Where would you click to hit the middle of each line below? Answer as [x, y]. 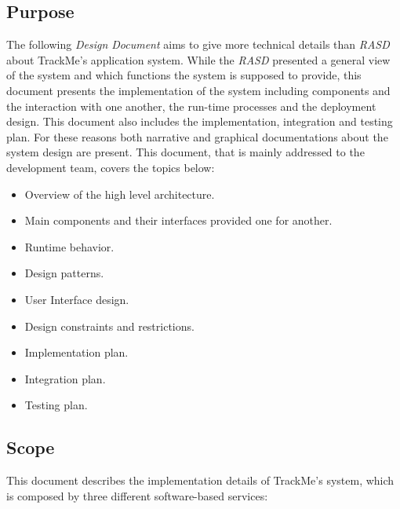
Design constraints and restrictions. [109, 326]
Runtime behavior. [69, 246]
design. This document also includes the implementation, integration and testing [200, 121]
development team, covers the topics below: [111, 167]
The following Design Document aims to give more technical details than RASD [198, 44]
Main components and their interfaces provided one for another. [178, 220]
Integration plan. [65, 378]
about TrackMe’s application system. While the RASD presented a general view [198, 59]
